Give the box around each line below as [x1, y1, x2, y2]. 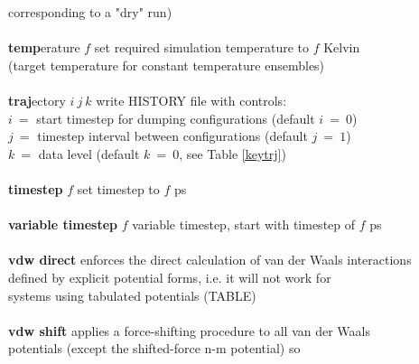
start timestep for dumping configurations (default [36, 108, 315, 127]
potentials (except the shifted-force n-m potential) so [8, 339, 301, 358]
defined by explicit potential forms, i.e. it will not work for [8, 267, 331, 286]
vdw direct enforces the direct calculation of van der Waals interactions [8, 250, 412, 269]
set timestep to [77, 179, 160, 198]
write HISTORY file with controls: [96, 90, 287, 109]
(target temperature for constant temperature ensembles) [8, 55, 325, 74]
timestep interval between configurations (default [37, 126, 308, 145]
